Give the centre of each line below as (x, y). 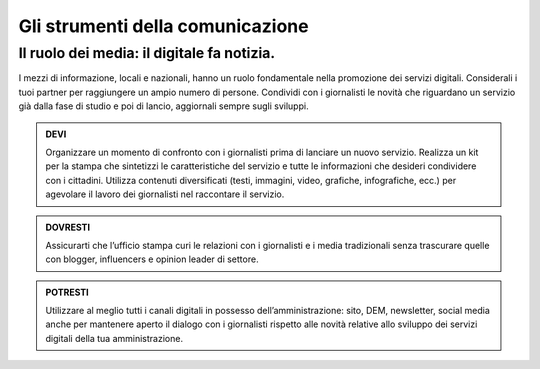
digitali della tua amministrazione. (114, 338)
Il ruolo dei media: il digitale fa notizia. (147, 53)
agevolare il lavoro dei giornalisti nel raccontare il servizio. (165, 194)
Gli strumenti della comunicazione (163, 26)
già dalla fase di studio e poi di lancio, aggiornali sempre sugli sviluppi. (163, 106)
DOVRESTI (67, 227)
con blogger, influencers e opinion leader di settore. (152, 259)
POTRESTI (67, 292)
